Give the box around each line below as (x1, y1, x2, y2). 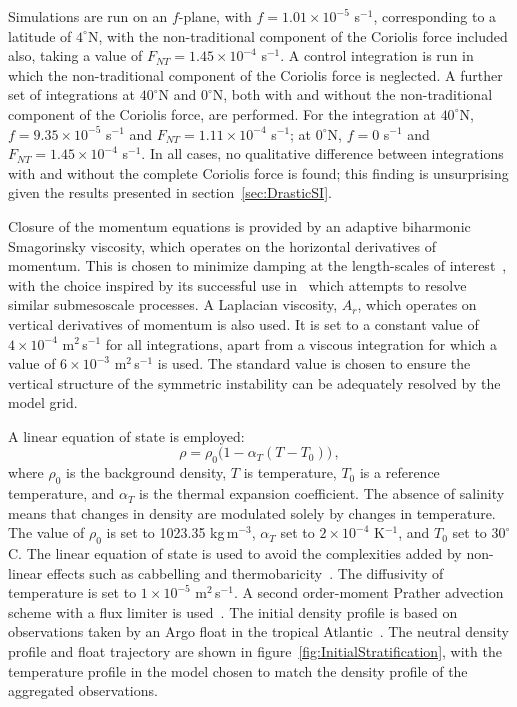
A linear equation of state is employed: (8, 425, 245, 446)
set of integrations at (8, 84, 135, 105)
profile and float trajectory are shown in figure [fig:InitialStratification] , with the (8, 641, 502, 662)
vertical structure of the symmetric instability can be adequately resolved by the (8, 372, 501, 393)
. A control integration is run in (280, 45, 474, 66)
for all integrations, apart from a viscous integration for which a (105, 333, 498, 354)
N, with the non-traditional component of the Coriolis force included (87, 25, 508, 46)
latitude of (8, 25, 72, 46)
